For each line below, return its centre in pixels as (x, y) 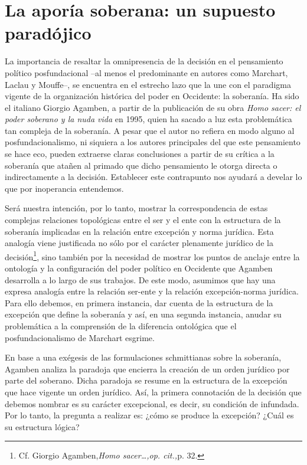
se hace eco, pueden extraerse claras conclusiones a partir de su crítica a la (140, 154)
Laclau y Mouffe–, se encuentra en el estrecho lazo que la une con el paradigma (148, 84)
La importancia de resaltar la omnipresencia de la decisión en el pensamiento (144, 61)
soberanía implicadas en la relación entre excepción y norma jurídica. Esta (139, 231)
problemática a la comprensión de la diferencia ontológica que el (121, 326)
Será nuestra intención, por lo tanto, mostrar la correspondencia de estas (136, 208)
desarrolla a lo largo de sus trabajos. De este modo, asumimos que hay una (140, 279)
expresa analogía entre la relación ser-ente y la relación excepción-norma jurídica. (152, 291)
